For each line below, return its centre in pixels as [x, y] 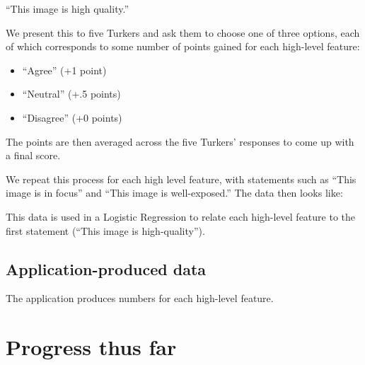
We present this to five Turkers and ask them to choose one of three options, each [183, 32]
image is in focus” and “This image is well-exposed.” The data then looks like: [174, 193]
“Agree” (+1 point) [64, 70]
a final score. [33, 155]
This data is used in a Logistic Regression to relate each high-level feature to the [181, 216]
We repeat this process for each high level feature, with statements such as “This [181, 179]
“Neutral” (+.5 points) [71, 94]
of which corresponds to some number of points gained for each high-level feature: [183, 46]
